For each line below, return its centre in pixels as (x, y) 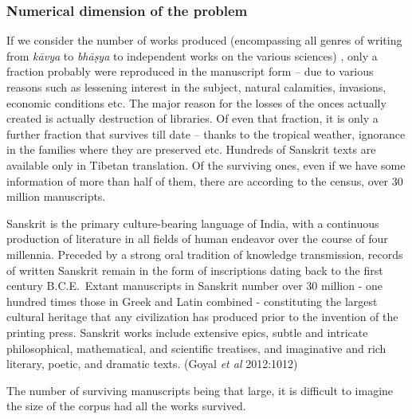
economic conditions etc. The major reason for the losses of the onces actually (196, 102)
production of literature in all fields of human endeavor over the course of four (197, 239)
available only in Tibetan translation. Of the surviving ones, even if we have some (206, 164)
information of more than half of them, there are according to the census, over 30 (205, 180)
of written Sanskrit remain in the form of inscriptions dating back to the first (195, 270)
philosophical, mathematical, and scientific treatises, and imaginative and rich (196, 348)
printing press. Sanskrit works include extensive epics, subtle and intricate (187, 332)
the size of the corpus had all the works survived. (126, 406)
